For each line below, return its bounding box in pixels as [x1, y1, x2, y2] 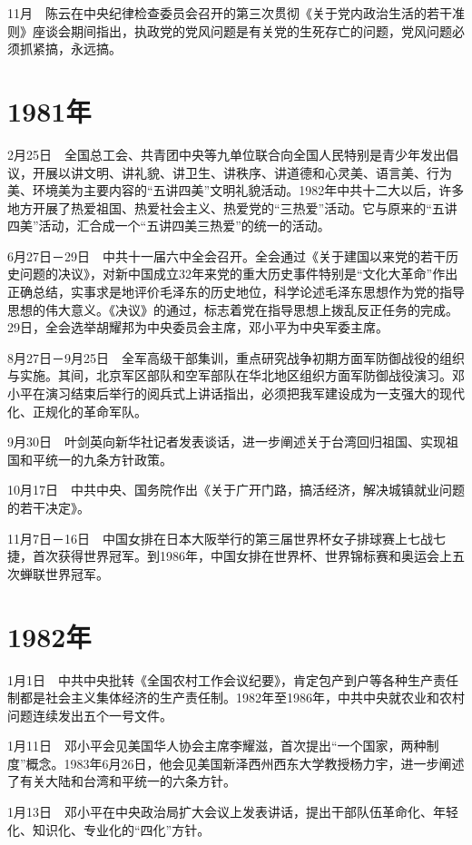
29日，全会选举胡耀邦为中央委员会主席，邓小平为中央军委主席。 [7, 318, 388, 337]
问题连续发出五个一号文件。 [7, 705, 172, 724]
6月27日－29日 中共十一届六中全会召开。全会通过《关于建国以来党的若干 [7, 246, 446, 265]
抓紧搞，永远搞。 [19, 39, 122, 58]
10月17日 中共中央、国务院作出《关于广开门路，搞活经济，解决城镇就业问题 [7, 480, 465, 499]
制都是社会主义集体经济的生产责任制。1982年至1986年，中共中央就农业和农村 [7, 688, 465, 707]
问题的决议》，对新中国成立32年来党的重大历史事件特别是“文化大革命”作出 [19, 264, 458, 283]
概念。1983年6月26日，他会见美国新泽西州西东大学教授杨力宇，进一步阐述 [25, 753, 465, 772]
